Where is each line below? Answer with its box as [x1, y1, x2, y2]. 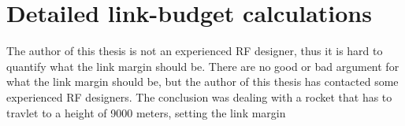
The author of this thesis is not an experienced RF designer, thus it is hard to [6, 43, 383, 59]
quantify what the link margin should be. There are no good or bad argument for [6, 57, 399, 74]
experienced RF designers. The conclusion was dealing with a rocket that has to [6, 88, 392, 105]
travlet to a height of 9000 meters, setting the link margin [6, 104, 286, 120]
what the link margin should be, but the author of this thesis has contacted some [6, 73, 399, 90]
